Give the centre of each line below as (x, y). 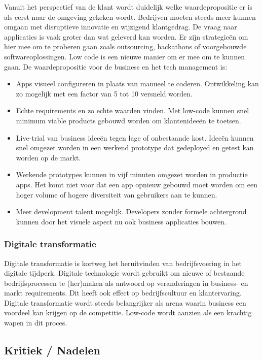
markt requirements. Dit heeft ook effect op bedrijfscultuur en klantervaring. (123, 293)
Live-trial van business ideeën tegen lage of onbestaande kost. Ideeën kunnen (135, 137)
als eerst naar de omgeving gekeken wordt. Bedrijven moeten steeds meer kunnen (130, 17)
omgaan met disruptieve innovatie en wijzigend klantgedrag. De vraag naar (121, 27)
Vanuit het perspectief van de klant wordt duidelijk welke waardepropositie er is (128, 7)
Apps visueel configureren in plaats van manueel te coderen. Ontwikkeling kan (137, 84)
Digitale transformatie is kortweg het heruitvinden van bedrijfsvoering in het (123, 263)
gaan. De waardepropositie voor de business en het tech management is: (116, 66)
